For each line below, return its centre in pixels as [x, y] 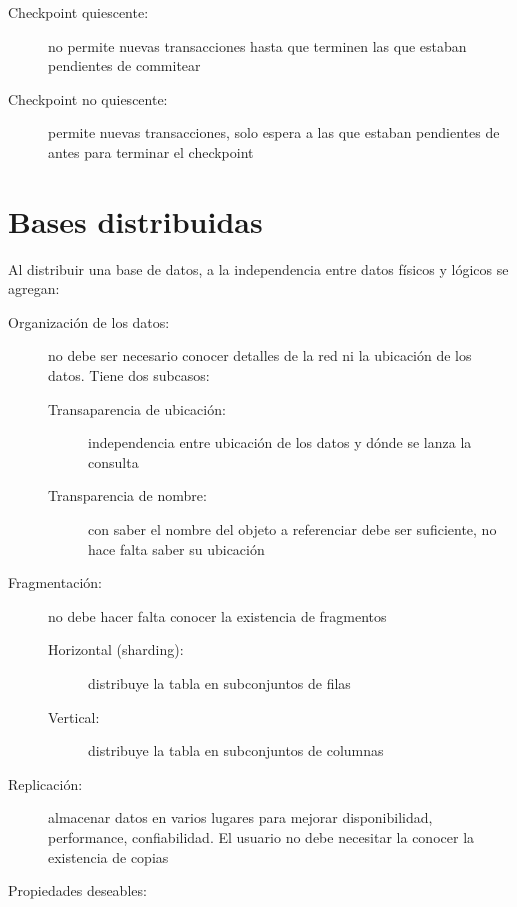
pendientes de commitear [124, 65]
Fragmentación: [55, 582]
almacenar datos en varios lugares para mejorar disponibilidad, [240, 817]
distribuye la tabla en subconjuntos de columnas [236, 750]
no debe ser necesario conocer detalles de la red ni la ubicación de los [260, 355]
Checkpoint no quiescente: [88, 98]
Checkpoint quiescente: [78, 12]
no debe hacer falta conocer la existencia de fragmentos [217, 615]
